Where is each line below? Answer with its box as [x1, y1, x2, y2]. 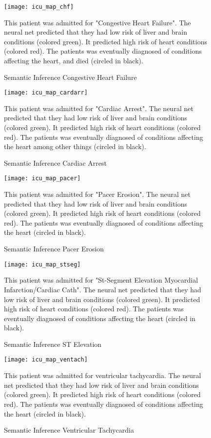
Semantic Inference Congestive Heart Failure [4, 72, 137, 82]
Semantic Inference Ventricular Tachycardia [4, 425, 134, 435]
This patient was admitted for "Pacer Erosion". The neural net [4, 189, 191, 199]
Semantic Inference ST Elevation [4, 339, 102, 349]
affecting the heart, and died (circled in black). [4, 56, 143, 66]
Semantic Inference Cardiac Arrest [4, 157, 107, 168]
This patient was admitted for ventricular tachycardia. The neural [4, 370, 201, 381]
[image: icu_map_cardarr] [4, 89, 88, 96]
